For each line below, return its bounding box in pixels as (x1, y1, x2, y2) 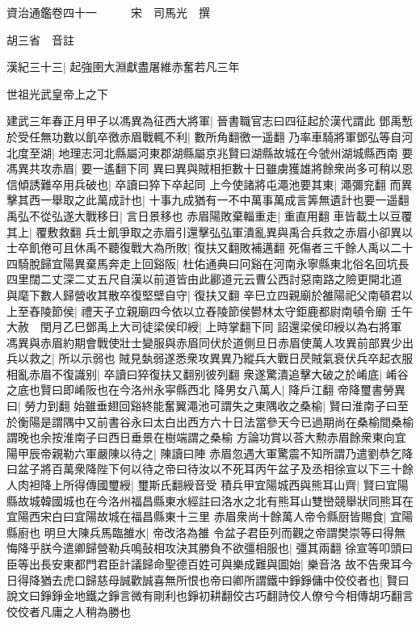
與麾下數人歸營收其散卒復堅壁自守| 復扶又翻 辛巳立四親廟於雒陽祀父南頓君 (6, 286, 402, 303)
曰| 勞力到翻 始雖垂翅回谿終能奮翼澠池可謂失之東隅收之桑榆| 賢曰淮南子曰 (6, 397, 397, 414)
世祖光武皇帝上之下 (6, 85, 108, 102)
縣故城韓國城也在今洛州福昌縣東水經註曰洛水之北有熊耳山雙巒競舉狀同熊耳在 (6, 492, 414, 509)
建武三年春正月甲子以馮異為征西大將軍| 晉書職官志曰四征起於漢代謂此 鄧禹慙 (6, 112, 414, 129)
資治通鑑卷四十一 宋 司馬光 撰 (6, 4, 210, 20)
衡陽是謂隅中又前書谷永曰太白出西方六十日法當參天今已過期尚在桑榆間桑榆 (17, 413, 414, 430)
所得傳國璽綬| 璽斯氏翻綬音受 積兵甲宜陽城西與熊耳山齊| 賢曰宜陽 (62, 476, 409, 493)
